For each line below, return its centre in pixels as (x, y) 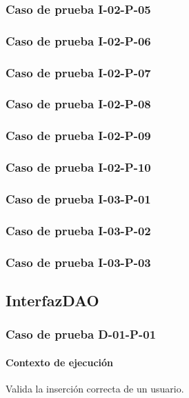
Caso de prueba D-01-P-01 (81, 334)
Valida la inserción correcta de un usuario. (95, 389)
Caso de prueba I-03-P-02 (78, 230)
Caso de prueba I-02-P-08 (78, 104)
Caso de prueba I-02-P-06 (78, 40)
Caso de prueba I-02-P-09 (78, 136)
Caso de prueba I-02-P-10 (78, 167)
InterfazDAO (52, 300)
